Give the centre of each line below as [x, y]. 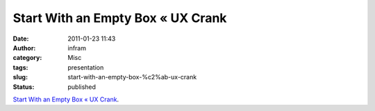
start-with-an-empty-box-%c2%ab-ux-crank [132, 77]
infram [77, 48]
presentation [86, 67]
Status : [24, 87]
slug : [20, 77]
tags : [20, 67]
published [82, 87]
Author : [24, 48]
